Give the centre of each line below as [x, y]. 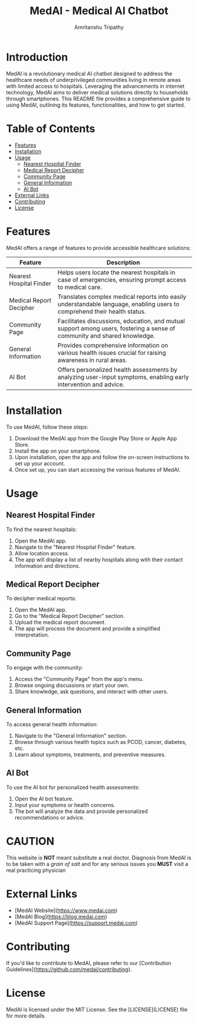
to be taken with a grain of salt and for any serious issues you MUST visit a [97, 864]
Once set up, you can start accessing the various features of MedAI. [98, 469]
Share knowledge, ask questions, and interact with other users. [91, 692]
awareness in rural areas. [93, 360]
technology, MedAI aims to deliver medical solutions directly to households [97, 92]
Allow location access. [42, 553]
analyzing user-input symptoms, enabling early [123, 377]
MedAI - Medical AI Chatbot [99, 11]
